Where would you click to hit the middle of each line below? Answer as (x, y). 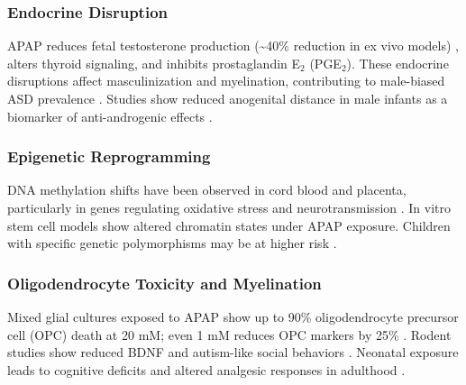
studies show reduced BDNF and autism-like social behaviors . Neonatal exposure (233, 352)
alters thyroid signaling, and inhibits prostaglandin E (154, 63)
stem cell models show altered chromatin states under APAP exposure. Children (229, 225)
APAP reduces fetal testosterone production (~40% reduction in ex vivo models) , (233, 46)
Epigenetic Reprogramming (109, 156)
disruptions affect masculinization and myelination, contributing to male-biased (226, 81)
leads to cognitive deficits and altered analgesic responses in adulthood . (206, 369)
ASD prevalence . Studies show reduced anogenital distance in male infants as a (228, 98)
